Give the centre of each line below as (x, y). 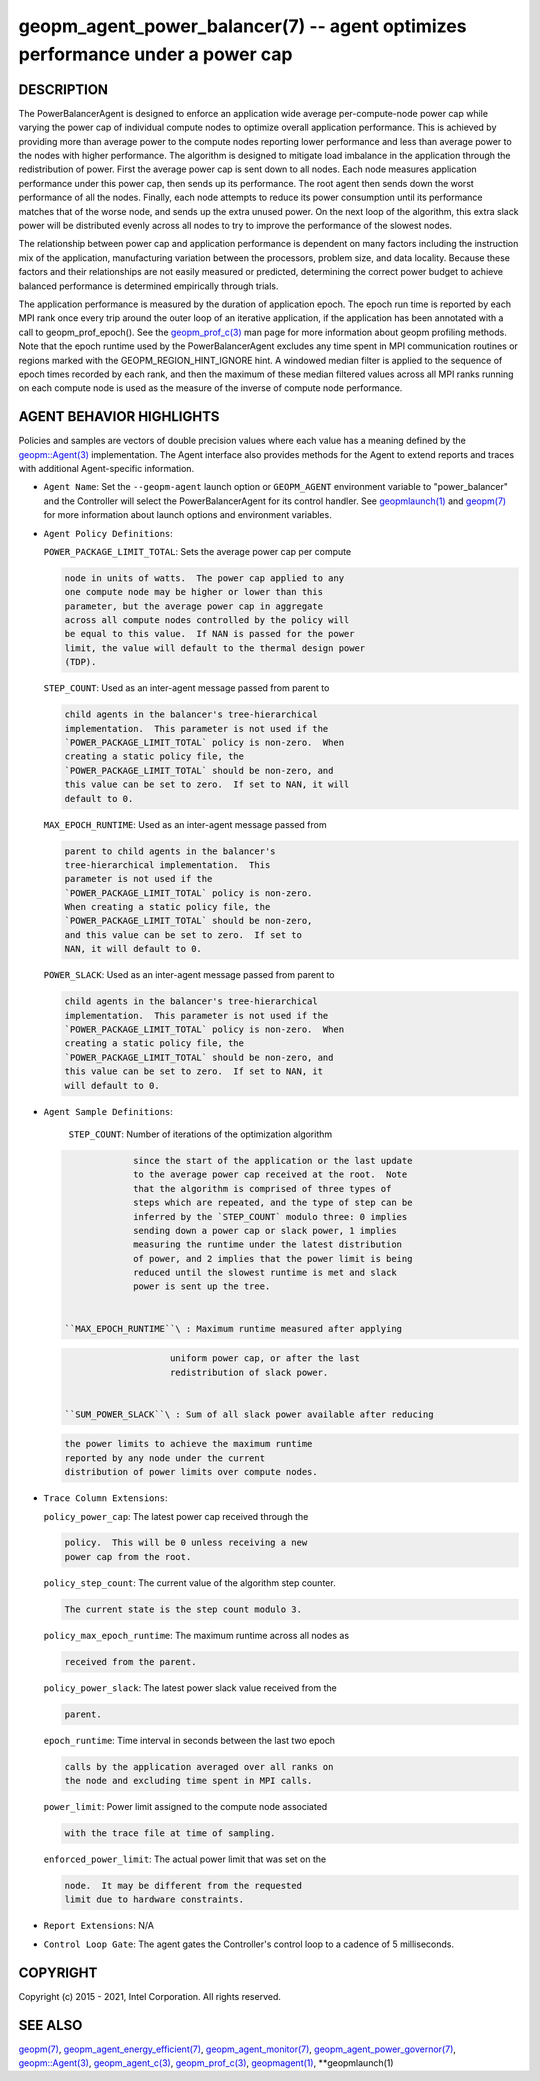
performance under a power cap (155, 54)
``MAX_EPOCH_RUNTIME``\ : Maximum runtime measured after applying (233, 1328)
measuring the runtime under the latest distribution (268, 1244)
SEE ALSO (50, 2025)
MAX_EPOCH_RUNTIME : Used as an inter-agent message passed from (185, 824)
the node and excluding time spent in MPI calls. (188, 1781)
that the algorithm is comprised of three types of (262, 1188)
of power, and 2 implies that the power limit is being (273, 1258)
